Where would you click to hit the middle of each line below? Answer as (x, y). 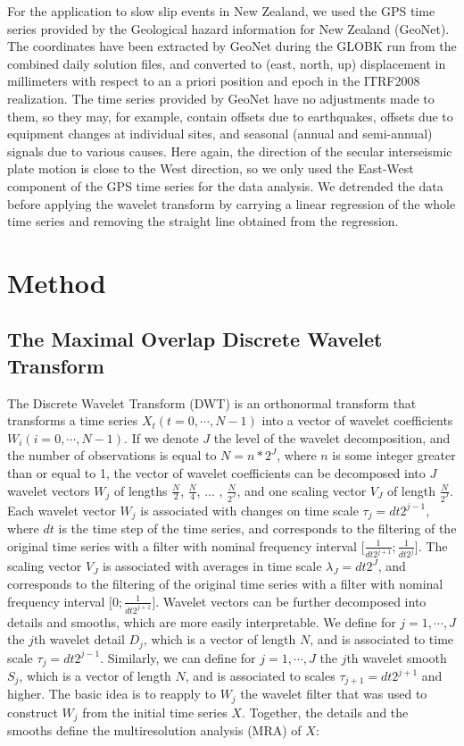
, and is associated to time (382, 639)
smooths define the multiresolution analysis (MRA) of (154, 730)
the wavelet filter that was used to (334, 694)
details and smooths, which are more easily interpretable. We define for (202, 621)
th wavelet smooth (397, 657)
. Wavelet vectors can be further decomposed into (291, 601)
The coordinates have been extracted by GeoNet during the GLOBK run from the (232, 46)
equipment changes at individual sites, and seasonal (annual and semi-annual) (220, 134)
